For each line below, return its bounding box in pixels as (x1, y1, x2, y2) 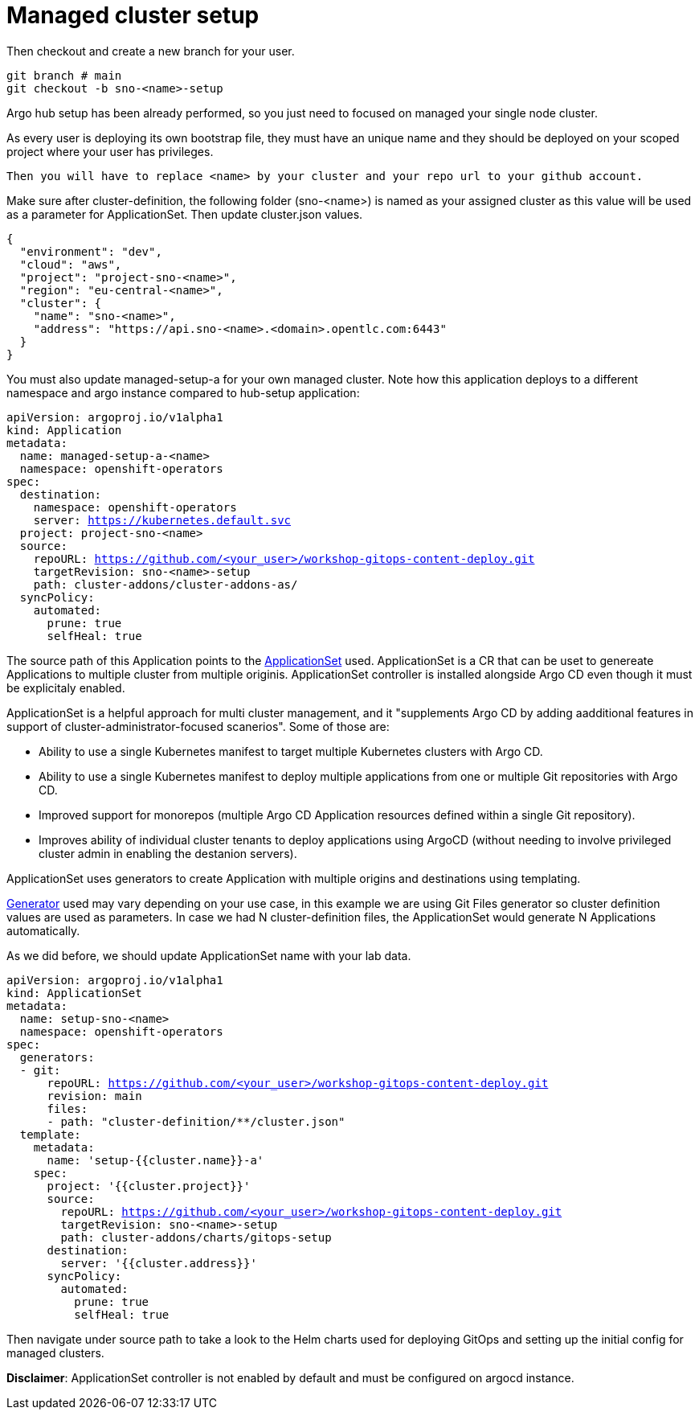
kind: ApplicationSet (6, 986, 142, 999)
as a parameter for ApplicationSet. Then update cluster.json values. (6, 207, 363, 221)
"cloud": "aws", (19, 257, 122, 271)
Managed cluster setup (6, 2, 260, 29)
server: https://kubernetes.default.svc (33, 513, 292, 527)
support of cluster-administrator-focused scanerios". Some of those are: (6, 719, 390, 733)
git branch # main (6, 68, 122, 82)
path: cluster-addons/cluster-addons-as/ (33, 577, 298, 591)
